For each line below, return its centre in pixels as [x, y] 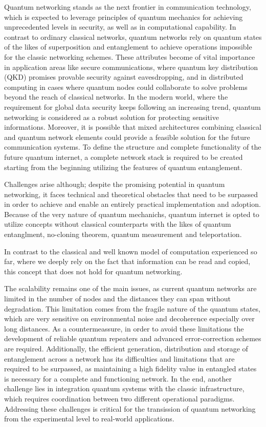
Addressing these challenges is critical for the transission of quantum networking [130, 408]
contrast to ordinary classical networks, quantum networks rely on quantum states [133, 37]
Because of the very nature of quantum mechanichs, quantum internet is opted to [132, 214]
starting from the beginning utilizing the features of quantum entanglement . [123, 167]
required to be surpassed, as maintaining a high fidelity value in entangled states [130, 369]
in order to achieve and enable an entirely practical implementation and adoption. [132, 204]
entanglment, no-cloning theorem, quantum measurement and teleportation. [123, 234]
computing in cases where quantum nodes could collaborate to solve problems [126, 87]
